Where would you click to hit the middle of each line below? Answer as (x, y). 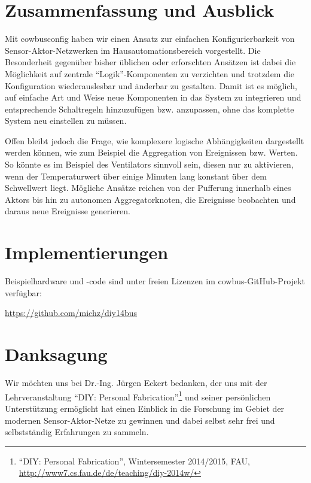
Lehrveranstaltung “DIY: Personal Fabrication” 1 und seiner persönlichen (138, 396)
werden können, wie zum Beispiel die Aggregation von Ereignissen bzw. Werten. (151, 152)
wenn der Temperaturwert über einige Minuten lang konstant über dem (136, 176)
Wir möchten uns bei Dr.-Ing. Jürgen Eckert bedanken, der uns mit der (136, 383)
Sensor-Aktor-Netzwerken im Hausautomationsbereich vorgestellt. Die (133, 50)
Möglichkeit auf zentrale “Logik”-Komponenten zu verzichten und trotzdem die (150, 73)
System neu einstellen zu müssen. (66, 121)
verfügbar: (23, 292)
